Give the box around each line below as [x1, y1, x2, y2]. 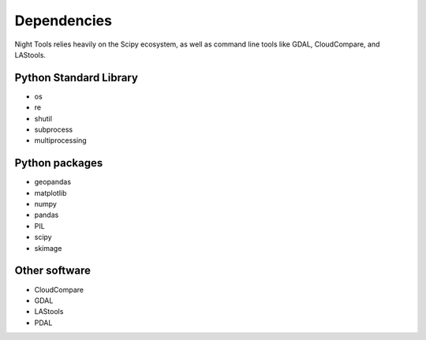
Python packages [14, 156, 103, 170]
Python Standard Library [14, 71, 138, 84]
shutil [34, 114, 53, 123]
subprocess [34, 125, 73, 134]
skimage [34, 243, 62, 252]
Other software [14, 264, 91, 278]
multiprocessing [34, 136, 87, 145]
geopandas [34, 177, 71, 187]
